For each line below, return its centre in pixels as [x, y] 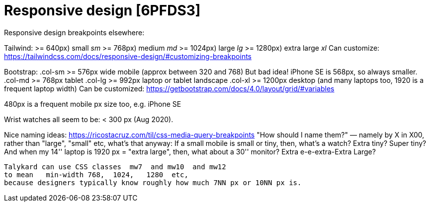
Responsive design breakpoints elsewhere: [74, 32]
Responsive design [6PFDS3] [102, 10]
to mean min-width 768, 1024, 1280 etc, [96, 174]
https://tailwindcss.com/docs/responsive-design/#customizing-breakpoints [128, 56]
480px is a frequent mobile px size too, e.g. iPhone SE [93, 104]
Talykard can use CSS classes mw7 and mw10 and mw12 [115, 167]
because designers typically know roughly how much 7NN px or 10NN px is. [153, 182]
